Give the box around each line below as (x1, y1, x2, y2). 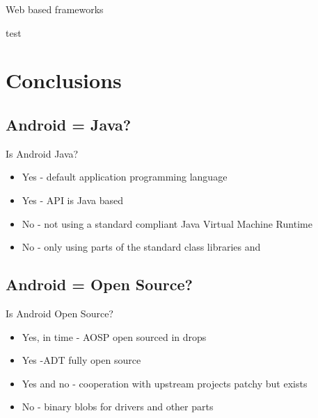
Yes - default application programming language (22, 169, 228, 184)
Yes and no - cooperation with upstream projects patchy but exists (22, 376, 308, 390)
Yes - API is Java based (22, 192, 124, 207)
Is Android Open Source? (6, 306, 113, 320)
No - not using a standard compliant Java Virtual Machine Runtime (22, 216, 312, 231)
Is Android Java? (6, 146, 79, 160)
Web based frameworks (6, 2, 104, 16)
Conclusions (6, 66, 122, 94)
